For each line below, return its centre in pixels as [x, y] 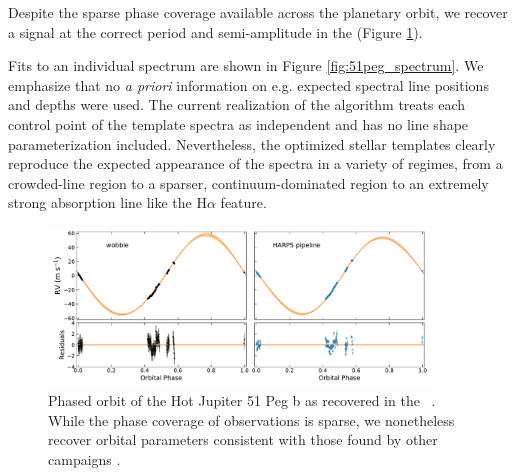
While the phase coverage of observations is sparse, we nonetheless [251, 419]
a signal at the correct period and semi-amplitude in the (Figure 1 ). [215, 31]
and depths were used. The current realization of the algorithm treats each [237, 104]
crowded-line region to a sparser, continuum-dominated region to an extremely [248, 182]
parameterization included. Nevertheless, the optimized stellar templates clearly [252, 143]
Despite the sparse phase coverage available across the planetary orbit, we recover [258, 12]
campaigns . [84, 459]
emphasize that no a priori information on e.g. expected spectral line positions [248, 84]
